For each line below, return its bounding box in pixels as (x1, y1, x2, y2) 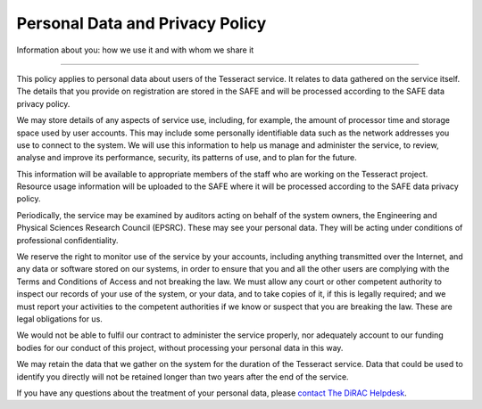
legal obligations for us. (16, 313, 103, 324)
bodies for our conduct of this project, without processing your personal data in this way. (16, 342, 344, 353)
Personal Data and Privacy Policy (16, 13, 267, 33)
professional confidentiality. (16, 234, 119, 245)
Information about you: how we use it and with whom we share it (16, 45, 254, 55)
